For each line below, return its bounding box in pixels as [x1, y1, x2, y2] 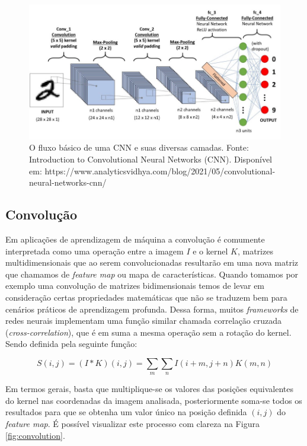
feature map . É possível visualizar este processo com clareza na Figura [5, 418, 260, 430]
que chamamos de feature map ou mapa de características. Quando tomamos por [5, 267, 299, 280]
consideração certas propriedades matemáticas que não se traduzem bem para [5, 291, 287, 303]
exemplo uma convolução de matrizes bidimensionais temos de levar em [5, 279, 265, 292]
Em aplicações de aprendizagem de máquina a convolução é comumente [5, 232, 265, 245]
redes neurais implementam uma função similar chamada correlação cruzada [5, 314, 282, 327]
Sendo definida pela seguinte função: [5, 337, 137, 350]
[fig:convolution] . [5, 429, 65, 441]
